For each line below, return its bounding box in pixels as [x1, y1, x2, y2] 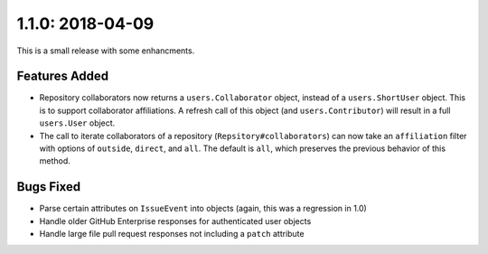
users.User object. [39, 118, 116, 128]
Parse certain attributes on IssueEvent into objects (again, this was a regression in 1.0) [39, 203, 368, 214]
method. [39, 155, 71, 166]
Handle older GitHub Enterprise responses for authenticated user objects [39, 215, 312, 226]
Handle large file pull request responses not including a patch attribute [39, 229, 305, 240]
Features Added [16, 69, 109, 84]
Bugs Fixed [16, 179, 81, 194]
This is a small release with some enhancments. [16, 45, 195, 56]
